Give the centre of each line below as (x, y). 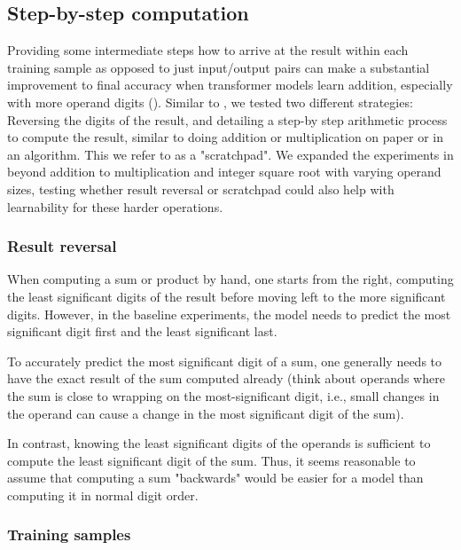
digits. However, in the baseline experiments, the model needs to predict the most (229, 314)
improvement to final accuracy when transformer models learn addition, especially (230, 85)
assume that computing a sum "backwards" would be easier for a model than (215, 478)
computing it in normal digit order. (103, 495)
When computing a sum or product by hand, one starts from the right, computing (230, 279)
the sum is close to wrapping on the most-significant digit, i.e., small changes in (223, 395)
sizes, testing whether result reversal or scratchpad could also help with (201, 189)
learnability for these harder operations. (115, 206)
